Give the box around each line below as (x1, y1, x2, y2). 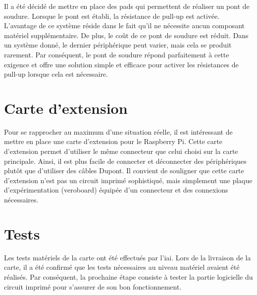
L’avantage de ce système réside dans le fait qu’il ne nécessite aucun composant (4, 20, 245, 31)
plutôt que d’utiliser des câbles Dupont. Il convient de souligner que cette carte (4, 165, 244, 176)
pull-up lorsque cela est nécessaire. (4, 69, 108, 79)
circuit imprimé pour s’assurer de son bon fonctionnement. (4, 281, 182, 292)
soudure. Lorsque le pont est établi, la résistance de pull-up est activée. (4, 10, 220, 21)
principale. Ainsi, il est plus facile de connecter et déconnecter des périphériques (4, 155, 247, 166)
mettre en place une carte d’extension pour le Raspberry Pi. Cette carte (4, 136, 222, 147)
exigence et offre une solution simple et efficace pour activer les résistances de (4, 59, 239, 69)
